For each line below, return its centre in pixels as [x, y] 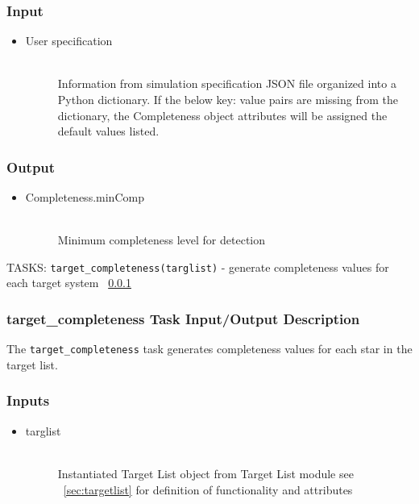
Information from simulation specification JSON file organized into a [227, 83]
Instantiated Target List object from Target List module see [205, 473]
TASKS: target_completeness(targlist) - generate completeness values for [198, 267]
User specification [69, 41]
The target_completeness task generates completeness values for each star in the [209, 349]
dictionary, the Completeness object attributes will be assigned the [222, 115]
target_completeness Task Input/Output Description [183, 318]
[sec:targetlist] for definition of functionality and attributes [208, 489]
